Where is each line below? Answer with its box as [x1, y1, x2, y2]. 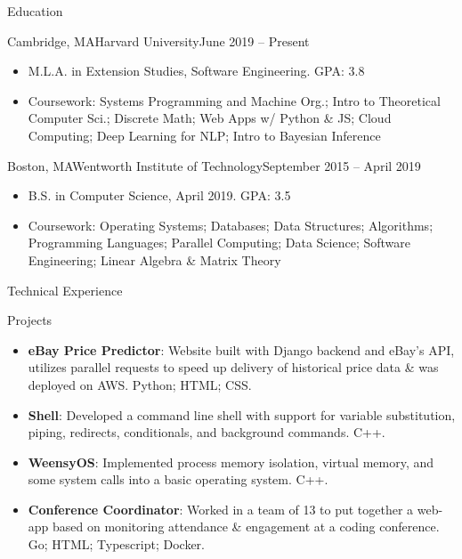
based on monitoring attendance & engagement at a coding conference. [53, 517, 440, 536]
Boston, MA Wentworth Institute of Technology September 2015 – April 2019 [7, 156, 421, 174]
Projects [7, 311, 53, 329]
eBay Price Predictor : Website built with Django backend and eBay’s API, [28, 340, 455, 359]
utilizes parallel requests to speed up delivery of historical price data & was [28, 358, 439, 377]
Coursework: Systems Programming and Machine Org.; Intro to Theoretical [28, 91, 441, 109]
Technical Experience [7, 280, 123, 299]
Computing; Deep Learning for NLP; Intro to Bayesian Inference [28, 126, 381, 144]
